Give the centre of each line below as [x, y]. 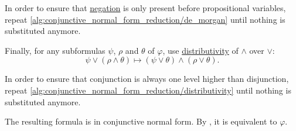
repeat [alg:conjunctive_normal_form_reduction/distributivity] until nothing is [148, 90]
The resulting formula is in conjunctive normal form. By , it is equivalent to [141, 121]
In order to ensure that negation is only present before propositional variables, [145, 8]
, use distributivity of [200, 50]
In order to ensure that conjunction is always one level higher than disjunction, [147, 79]
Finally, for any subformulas [55, 50]
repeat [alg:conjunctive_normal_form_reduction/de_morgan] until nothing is [145, 19]
